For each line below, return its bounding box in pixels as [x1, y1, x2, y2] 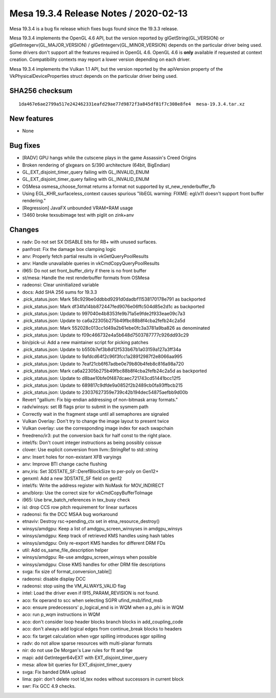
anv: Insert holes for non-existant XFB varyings [22, 454, 122, 460]
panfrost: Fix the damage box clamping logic [22, 246, 117, 252]
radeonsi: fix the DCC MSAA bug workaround [22, 511, 118, 517]
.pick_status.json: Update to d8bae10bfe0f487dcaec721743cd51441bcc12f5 [22, 375, 181, 381]
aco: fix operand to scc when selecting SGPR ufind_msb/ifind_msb [22, 597, 163, 603]
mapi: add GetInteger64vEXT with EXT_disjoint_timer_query [22, 654, 148, 661]
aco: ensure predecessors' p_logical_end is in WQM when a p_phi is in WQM [22, 604, 184, 610]
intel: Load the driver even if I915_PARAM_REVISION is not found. [22, 590, 159, 596]
